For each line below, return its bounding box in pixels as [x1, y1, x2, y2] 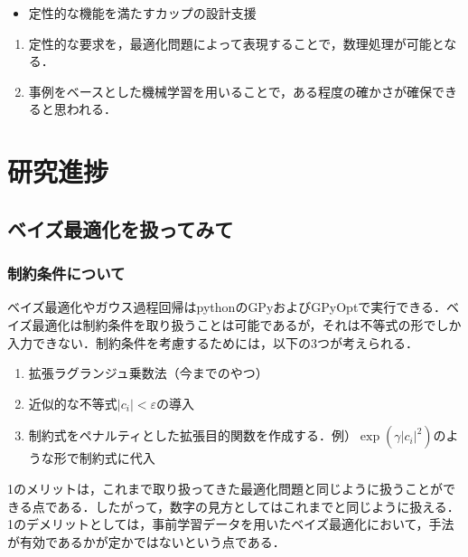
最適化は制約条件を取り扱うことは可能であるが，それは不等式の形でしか [32, 315, 462, 334]
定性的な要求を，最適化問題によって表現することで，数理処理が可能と [28, 33, 445, 52]
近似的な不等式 [28, 393, 117, 412]
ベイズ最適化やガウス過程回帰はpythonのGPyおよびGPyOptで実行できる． [7, 297, 447, 316]
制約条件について [7, 262, 126, 285]
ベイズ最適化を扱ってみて [7, 214, 234, 242]
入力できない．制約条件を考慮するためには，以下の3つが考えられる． [7, 333, 418, 352]
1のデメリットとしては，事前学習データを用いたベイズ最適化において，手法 [7, 515, 454, 533]
